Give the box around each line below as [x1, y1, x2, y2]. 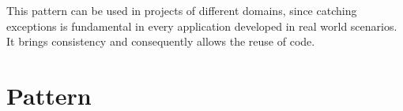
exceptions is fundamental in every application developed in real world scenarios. [6, 17, 397, 34]
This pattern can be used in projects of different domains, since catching [6, 2, 357, 18]
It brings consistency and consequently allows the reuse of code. [6, 33, 315, 50]
